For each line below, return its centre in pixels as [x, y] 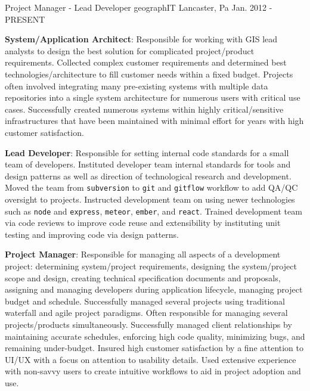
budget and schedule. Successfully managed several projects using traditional [145, 301]
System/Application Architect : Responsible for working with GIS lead [141, 39]
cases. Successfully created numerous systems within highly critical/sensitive [144, 109]
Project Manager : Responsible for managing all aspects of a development [143, 254]
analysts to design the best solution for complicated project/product [130, 50]
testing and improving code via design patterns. [92, 234]
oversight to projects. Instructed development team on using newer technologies [150, 199]
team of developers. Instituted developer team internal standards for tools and [148, 164]
